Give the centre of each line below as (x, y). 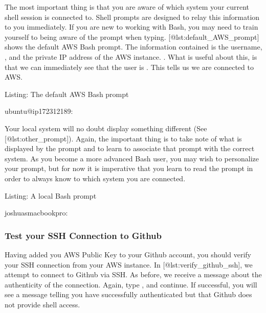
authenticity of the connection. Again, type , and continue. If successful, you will (131, 284)
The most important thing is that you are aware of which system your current (127, 7)
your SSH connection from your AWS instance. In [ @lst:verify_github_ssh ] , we (129, 264)
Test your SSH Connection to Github (83, 235)
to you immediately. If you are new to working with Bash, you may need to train (131, 27)
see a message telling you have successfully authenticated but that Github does (128, 294)
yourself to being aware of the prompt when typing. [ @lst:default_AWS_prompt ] (132, 37)
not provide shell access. (42, 304)
